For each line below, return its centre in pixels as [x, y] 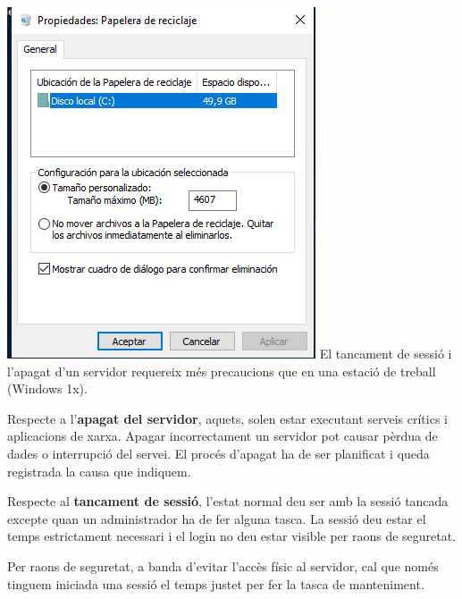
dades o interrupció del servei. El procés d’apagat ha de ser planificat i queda [218, 453]
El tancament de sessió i [386, 353]
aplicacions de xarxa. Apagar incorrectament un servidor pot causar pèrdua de [223, 436]
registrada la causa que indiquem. [99, 471]
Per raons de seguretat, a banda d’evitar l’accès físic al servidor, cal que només [223, 565]
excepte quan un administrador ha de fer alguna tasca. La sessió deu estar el [217, 518]
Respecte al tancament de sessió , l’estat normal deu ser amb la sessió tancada [228, 501]
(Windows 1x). [47, 388]
